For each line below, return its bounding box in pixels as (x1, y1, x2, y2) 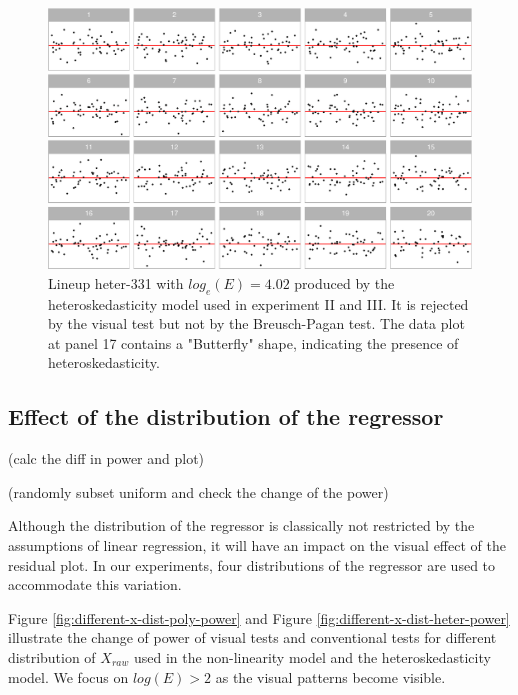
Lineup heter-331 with (48, 272, 184, 293)
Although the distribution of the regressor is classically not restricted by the (8, 515, 475, 536)
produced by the (294, 272, 395, 293)
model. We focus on (8, 666, 129, 687)
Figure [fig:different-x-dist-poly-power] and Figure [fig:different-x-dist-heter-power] (8, 607, 510, 628)
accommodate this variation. (8, 574, 182, 595)
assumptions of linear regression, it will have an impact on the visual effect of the (8, 535, 506, 556)
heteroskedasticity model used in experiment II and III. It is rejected (48, 293, 469, 314)
